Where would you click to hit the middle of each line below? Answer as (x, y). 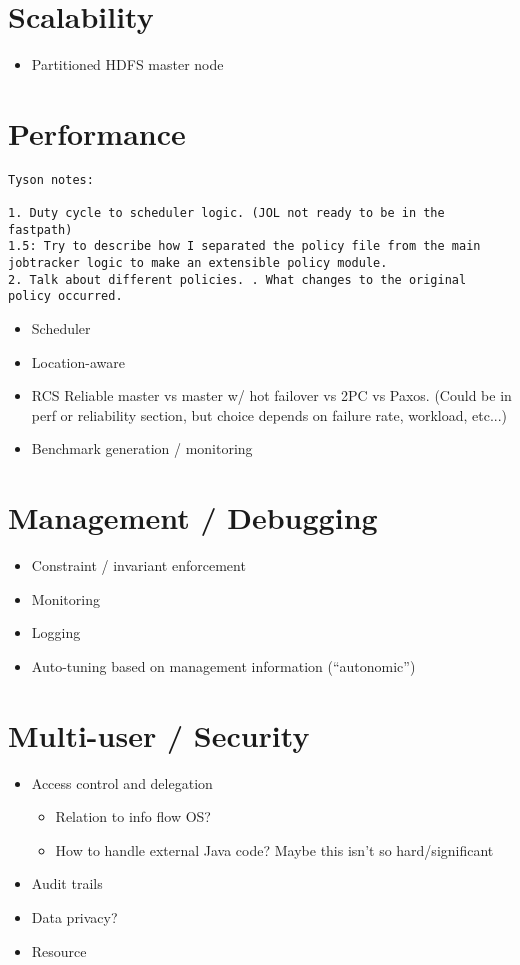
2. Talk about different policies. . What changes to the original (237, 279)
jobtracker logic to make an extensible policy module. (198, 263)
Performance (97, 132)
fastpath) (40, 229)
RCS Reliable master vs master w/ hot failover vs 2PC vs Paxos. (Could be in (271, 395)
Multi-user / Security (159, 734)
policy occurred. (65, 296)
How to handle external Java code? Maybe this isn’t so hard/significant (274, 849)
